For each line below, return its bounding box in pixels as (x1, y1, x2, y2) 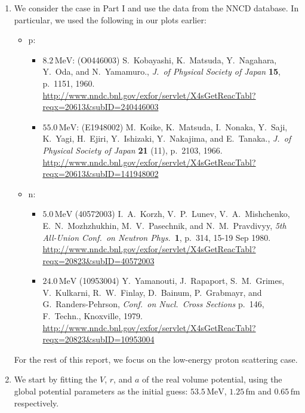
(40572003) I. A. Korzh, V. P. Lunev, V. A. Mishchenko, (75, 207, 290, 220)
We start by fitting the (14, 373, 97, 386)
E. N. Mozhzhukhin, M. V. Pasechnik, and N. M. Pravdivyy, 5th (42, 219, 286, 231)
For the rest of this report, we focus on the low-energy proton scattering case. (14, 353, 298, 365)
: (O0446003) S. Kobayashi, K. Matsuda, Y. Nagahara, (72, 53, 277, 66)
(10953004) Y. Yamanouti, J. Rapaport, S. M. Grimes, (79, 274, 285, 287)
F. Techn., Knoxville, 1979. (42, 310, 143, 322)
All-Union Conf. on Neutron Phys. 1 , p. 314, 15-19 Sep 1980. (42, 231, 271, 243)
